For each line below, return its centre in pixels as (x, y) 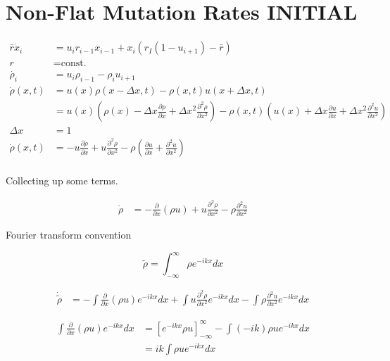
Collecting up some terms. (62, 180)
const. (74, 64)
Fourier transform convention (69, 235)
